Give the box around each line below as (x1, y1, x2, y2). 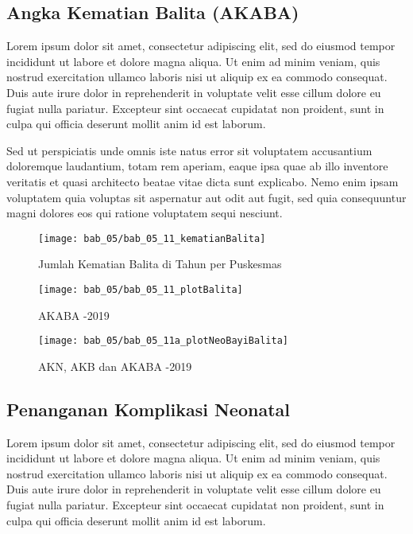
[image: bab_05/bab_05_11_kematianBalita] (38, 232, 266, 244)
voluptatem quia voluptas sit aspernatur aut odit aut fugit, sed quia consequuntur (6, 189, 407, 205)
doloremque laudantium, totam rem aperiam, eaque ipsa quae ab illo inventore (6, 158, 388, 174)
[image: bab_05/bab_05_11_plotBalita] (38, 283, 243, 295)
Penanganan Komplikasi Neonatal (6, 396, 290, 421)
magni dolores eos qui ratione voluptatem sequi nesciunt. (6, 205, 283, 221)
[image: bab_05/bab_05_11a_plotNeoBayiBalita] (38, 335, 288, 347)
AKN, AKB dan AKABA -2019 (38, 357, 192, 374)
